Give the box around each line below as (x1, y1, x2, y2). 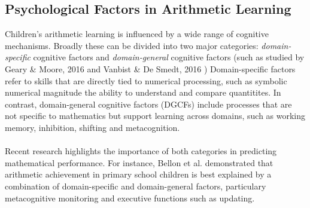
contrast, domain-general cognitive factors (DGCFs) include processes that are (5, 97, 292, 110)
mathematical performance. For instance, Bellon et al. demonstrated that (5, 156, 273, 169)
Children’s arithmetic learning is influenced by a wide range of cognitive (5, 27, 269, 40)
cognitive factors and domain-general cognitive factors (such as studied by (33, 51, 305, 63)
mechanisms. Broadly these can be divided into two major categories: (5, 39, 259, 51)
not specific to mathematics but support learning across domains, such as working (5, 109, 306, 122)
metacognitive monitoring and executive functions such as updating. (5, 191, 255, 204)
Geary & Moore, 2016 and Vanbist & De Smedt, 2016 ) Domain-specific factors (5, 62, 296, 75)
